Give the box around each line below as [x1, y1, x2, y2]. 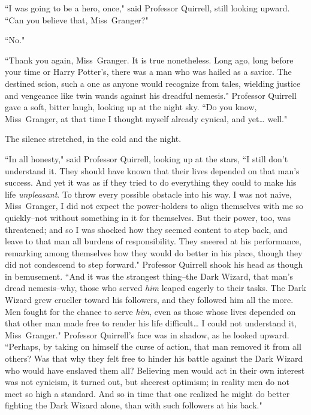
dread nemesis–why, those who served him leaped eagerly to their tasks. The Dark [5, 281, 306, 294]
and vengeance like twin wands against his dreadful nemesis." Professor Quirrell [5, 89, 297, 101]
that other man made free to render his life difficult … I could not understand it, [5, 317, 297, 329]
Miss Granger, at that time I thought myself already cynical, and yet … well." [5, 112, 288, 125]
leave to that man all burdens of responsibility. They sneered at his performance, [5, 235, 301, 247]
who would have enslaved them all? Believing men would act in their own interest [5, 363, 305, 376]
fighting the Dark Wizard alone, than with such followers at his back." [5, 399, 262, 411]
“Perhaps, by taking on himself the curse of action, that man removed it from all [5, 340, 301, 353]
